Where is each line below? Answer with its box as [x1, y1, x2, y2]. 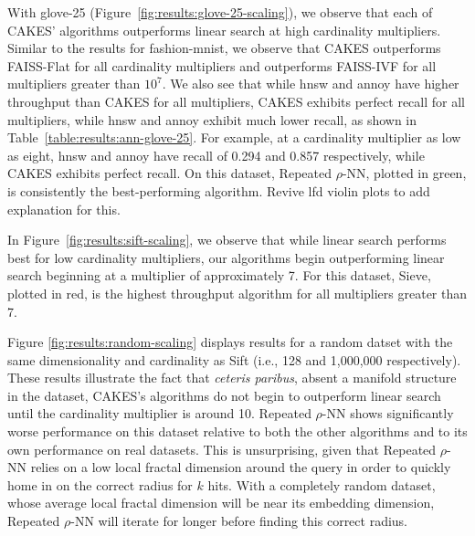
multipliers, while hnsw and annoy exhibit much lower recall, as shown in [7, 110, 417, 129]
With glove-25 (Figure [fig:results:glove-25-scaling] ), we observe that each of [7, 3, 433, 21]
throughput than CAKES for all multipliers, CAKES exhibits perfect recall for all [7, 91, 465, 110]
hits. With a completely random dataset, [207, 475, 436, 494]
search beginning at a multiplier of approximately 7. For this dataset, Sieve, [7, 266, 431, 285]
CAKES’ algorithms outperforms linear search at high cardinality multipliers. [7, 20, 441, 39]
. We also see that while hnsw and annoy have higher [162, 74, 459, 93]
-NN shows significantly [322, 404, 454, 423]
